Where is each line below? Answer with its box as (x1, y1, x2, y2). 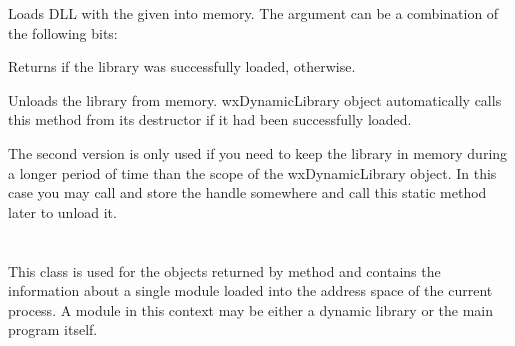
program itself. (8, 319, 98, 340)
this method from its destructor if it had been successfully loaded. (8, 109, 412, 130)
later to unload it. (8, 201, 117, 222)
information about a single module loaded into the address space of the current (8, 280, 493, 301)
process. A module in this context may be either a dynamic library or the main (8, 299, 493, 320)
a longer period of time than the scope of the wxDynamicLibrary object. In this (8, 162, 497, 183)
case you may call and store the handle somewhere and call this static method (8, 182, 487, 203)
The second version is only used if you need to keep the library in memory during (8, 142, 508, 163)
